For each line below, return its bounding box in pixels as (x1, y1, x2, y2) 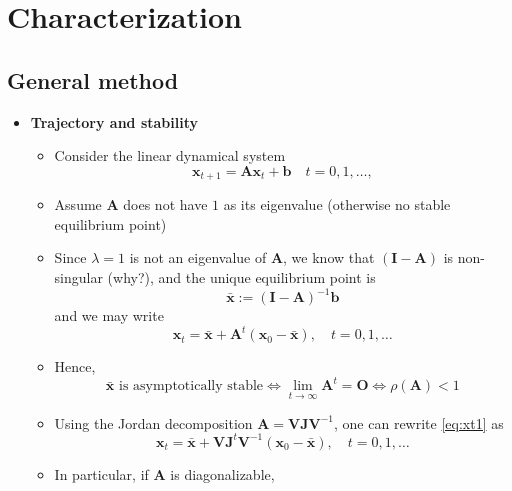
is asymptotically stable (118, 379, 264, 394)
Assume (54, 194, 102, 215)
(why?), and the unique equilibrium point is (107, 267, 376, 287)
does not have (123, 194, 208, 215)
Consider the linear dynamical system (54, 145, 286, 166)
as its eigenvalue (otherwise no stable (223, 194, 451, 215)
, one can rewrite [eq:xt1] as (334, 412, 504, 433)
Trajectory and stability (30, 111, 198, 132)
